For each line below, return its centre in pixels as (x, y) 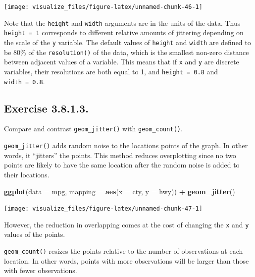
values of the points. (35, 234)
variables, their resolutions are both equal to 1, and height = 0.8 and (111, 71)
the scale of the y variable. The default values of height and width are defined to (127, 42)
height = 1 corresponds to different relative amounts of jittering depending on (124, 32)
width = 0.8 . (25, 81)
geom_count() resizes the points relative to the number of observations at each (124, 251)
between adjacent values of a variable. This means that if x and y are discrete (122, 62)
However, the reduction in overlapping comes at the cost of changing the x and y (127, 224)
